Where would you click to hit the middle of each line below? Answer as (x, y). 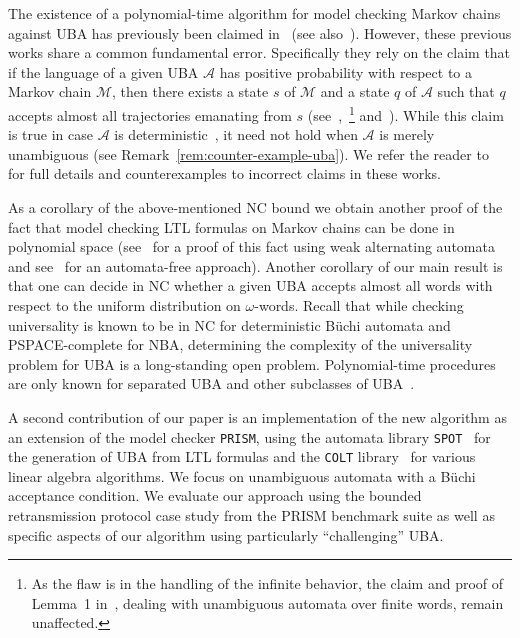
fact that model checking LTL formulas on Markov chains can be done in (231, 226)
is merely (407, 134)
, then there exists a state (190, 91)
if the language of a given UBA (103, 71)
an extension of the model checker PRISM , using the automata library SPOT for (249, 436)
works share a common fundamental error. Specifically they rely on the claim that (259, 52)
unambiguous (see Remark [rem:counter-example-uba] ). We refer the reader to (248, 153)
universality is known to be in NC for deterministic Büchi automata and (229, 324)
